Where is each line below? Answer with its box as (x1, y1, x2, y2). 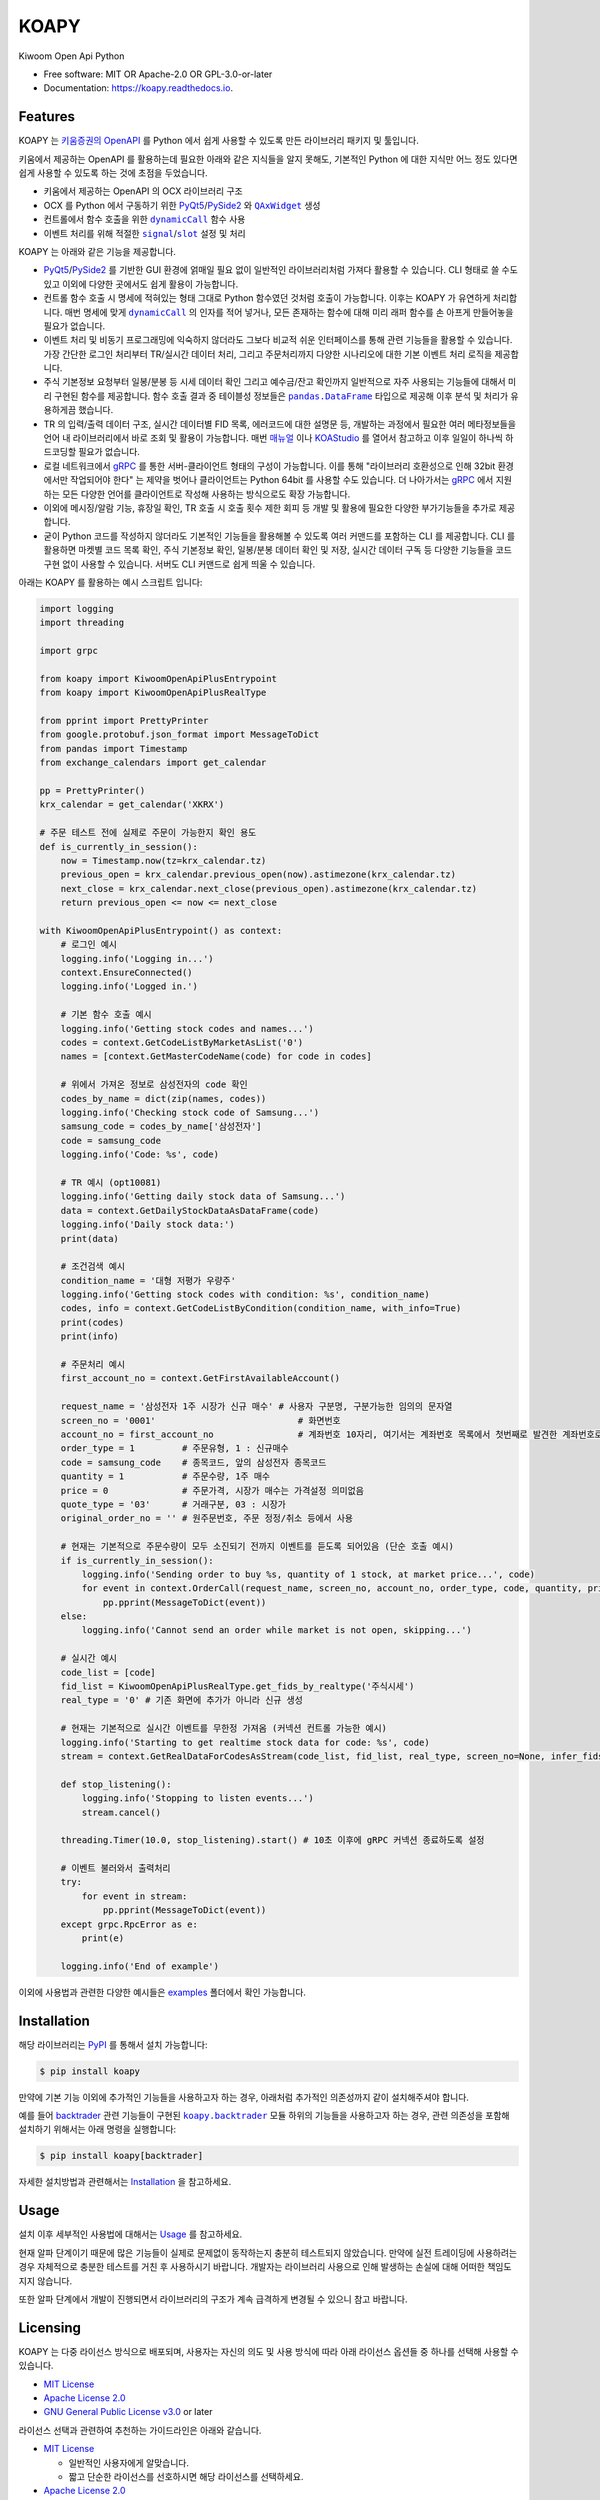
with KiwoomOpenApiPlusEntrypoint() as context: (39, 925, 283, 936)
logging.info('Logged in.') (60, 981, 199, 992)
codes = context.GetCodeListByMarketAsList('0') (60, 1037, 304, 1049)
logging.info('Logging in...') (60, 953, 214, 964)
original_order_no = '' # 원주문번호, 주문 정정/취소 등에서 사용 (60, 1513, 354, 1524)
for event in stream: (81, 1890, 188, 1902)
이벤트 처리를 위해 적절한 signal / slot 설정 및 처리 (43, 227, 246, 239)
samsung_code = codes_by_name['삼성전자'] (60, 1121, 262, 1132)
